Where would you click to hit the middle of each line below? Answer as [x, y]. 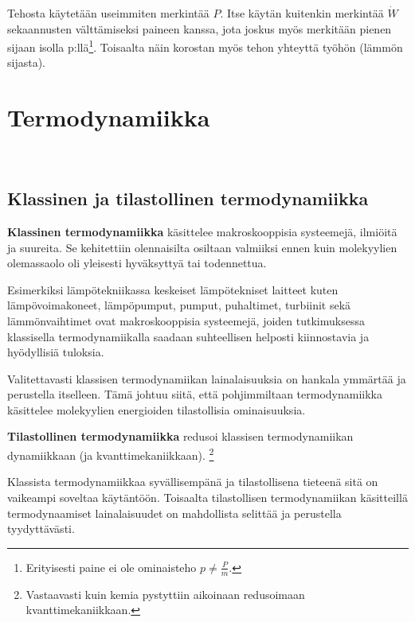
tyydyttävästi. [41, 529]
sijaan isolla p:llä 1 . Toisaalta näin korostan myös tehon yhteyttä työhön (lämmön [205, 46]
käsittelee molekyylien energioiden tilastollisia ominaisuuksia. [157, 409]
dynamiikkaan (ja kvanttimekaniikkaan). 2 [111, 454]
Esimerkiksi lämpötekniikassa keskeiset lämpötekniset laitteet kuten [173, 289]
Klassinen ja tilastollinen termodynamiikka [188, 198]
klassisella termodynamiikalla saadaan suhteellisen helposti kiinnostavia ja [188, 336]
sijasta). [26, 62]
